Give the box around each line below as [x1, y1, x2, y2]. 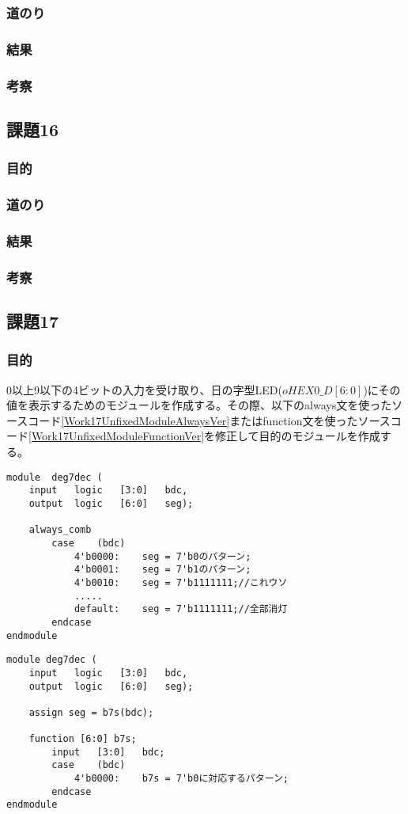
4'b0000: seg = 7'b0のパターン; [74, 550, 251, 562]
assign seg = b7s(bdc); [28, 706, 154, 718]
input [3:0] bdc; [51, 746, 165, 758]
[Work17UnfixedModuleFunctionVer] [28, 428, 205, 444]
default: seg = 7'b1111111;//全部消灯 [74, 603, 288, 615]
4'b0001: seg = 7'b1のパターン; [74, 564, 251, 576]
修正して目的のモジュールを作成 [215, 428, 380, 444]
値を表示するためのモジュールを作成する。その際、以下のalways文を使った [6, 397, 392, 413]
